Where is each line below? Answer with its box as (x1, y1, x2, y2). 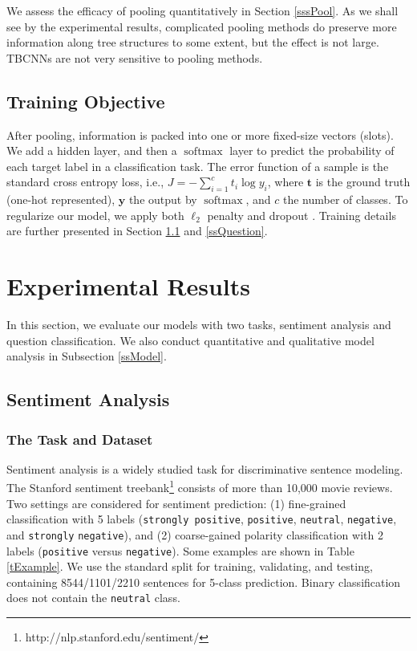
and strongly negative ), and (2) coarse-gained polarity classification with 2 (6, 526, 383, 543)
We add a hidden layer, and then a (6, 142, 177, 159)
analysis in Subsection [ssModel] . (6, 348, 167, 364)
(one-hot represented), (6, 191, 115, 208)
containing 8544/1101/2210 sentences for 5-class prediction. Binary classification (6, 573, 401, 590)
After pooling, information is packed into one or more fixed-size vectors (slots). (6, 126, 394, 143)
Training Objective (6, 88, 165, 113)
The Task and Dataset (6, 429, 153, 449)
